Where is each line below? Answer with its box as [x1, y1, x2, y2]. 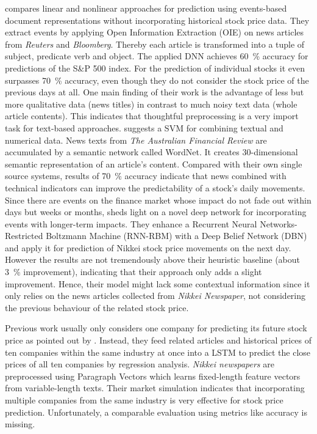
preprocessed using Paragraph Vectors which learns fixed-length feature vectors [5, 369, 301, 382]
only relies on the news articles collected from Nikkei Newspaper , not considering [5, 289, 306, 302]
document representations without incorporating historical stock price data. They [5, 13, 310, 26]
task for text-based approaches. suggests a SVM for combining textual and [5, 121, 283, 134]
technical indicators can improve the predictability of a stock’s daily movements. [5, 181, 305, 194]
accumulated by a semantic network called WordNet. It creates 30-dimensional [5, 145, 298, 158]
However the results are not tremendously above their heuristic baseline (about [5, 253, 300, 266]
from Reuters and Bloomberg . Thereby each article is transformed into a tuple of [5, 37, 305, 50]
